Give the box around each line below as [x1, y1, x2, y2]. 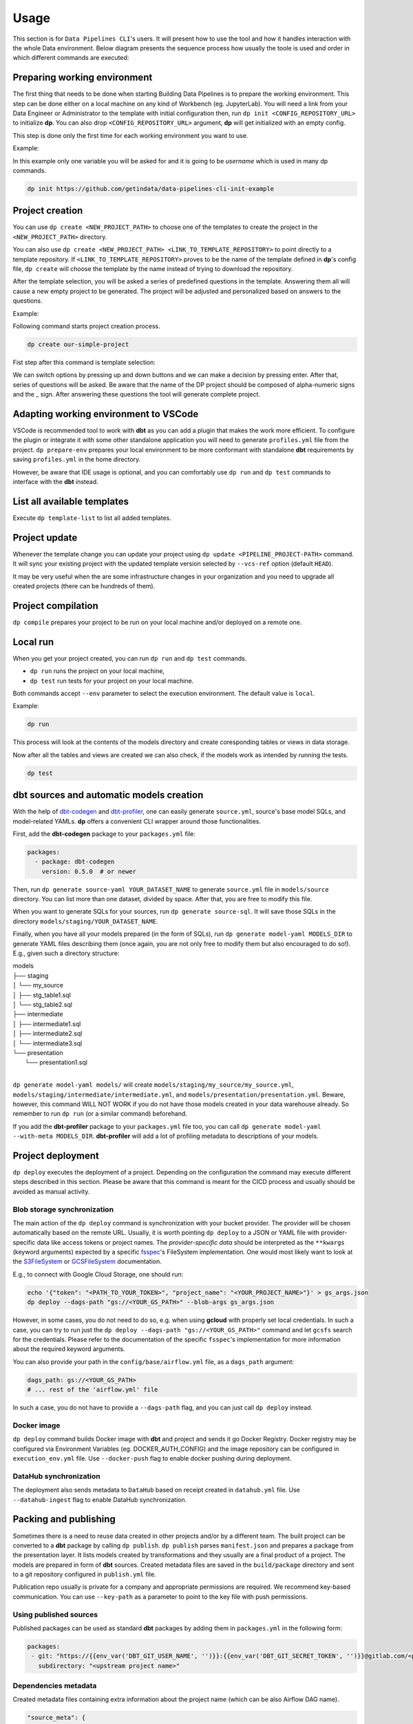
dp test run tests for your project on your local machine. [30, 676, 194, 685]
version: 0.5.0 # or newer [41, 868, 137, 875]
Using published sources [12, 1610, 98, 1619]
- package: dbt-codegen [34, 858, 115, 865]
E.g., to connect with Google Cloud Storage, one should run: [12, 1270, 184, 1279]
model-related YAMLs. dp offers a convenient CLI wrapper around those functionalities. [12, 817, 262, 825]
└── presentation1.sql [25, 1059, 87, 1067]
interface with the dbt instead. [12, 477, 99, 485]
